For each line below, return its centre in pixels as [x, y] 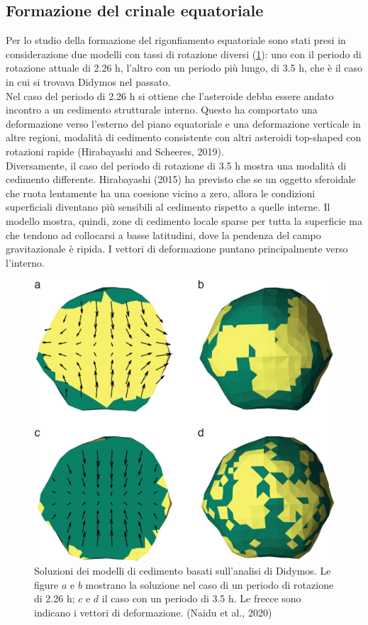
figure [46, 584]
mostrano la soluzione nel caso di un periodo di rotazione [210, 584]
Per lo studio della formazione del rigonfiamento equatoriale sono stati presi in [176, 40]
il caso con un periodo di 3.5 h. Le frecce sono [201, 598]
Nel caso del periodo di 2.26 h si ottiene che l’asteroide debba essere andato [170, 95]
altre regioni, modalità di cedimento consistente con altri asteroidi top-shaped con [184, 137]
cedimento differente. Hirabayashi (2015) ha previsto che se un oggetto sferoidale [181, 179]
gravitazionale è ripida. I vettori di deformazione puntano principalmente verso [177, 249]
